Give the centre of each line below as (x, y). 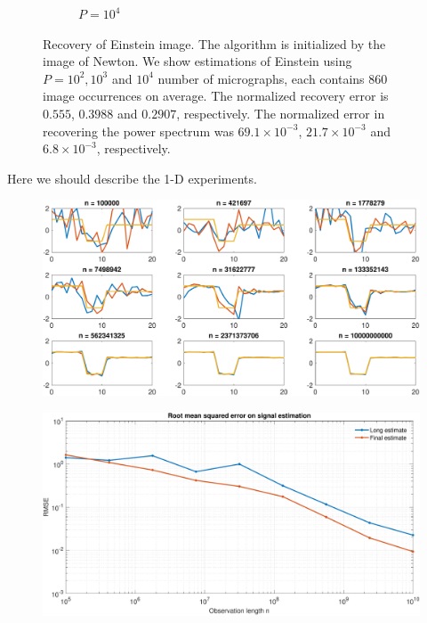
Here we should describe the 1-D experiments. (132, 178)
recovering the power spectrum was (138, 131)
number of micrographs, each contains (261, 78)
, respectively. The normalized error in (281, 113)
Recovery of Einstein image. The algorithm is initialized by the (214, 43)
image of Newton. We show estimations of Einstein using (197, 61)
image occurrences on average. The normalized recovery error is (216, 96)
